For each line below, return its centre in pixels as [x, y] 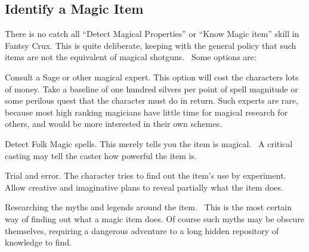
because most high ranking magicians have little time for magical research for [146, 112]
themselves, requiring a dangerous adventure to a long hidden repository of [142, 230]
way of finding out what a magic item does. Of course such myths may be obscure [155, 218]
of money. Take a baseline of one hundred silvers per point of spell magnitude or [152, 88]
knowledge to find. [38, 242]
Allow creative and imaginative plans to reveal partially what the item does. [144, 187]
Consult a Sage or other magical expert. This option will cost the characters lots [152, 77]
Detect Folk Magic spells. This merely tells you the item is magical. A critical [149, 143]
